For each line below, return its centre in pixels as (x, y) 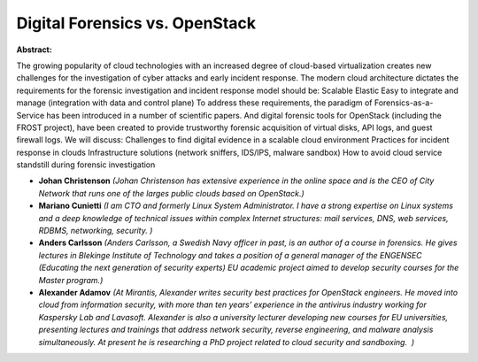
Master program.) (71, 280)
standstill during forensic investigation (86, 165)
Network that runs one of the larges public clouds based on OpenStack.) (171, 193)
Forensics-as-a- (404, 103)
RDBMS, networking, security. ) (96, 231)
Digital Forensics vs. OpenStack (136, 23)
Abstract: (34, 50)
